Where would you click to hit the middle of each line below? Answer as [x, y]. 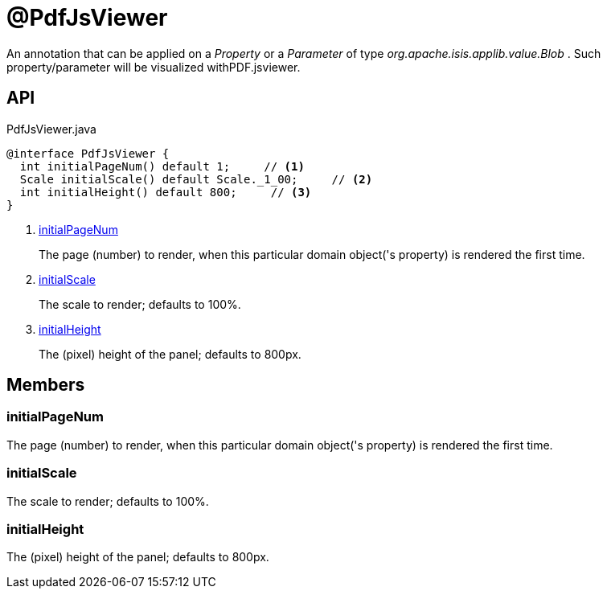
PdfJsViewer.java [51, 129]
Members [46, 385]
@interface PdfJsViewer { [88, 153]
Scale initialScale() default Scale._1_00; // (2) [196, 179]
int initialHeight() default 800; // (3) [166, 192]
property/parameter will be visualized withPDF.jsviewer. [154, 67]
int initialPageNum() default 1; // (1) [162, 166]
